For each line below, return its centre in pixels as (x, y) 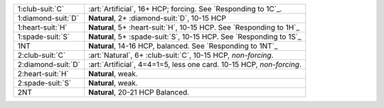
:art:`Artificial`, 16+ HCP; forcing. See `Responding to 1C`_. (185, 9)
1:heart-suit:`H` (42, 27)
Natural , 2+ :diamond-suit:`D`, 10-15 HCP (157, 18)
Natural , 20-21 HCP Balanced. (139, 92)
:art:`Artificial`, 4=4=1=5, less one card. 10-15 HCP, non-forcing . (195, 65)
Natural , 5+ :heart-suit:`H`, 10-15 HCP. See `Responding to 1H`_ (194, 27)
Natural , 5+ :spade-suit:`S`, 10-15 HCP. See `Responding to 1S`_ (194, 37)
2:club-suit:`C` (42, 55)
